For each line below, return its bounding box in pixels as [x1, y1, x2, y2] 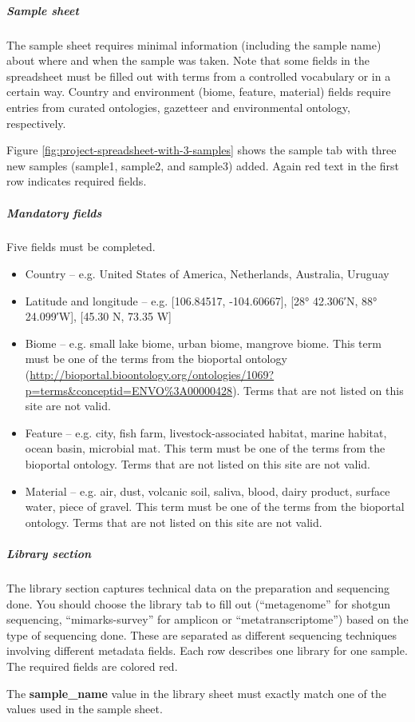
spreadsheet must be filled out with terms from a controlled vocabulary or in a [6, 67, 391, 84]
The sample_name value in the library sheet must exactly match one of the [6, 684, 386, 701]
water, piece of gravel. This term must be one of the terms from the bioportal [25, 498, 405, 515]
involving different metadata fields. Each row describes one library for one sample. [6, 642, 408, 659]
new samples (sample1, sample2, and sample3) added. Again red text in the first [6, 157, 400, 174]
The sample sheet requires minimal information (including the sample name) [6, 36, 381, 53]
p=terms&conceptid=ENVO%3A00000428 [25, 381, 233, 398]
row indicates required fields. [6, 173, 147, 189]
